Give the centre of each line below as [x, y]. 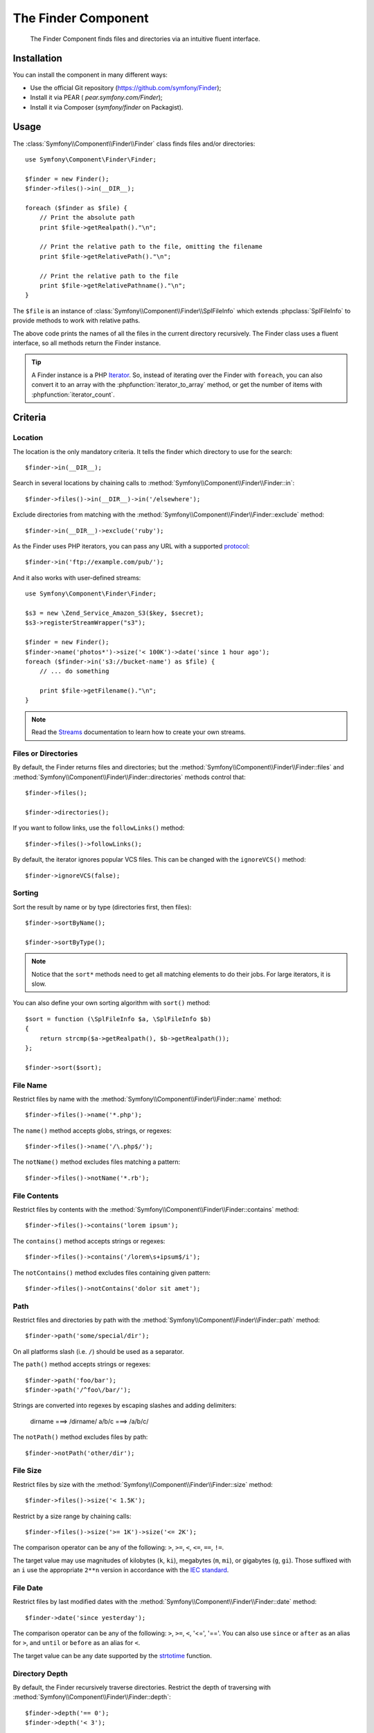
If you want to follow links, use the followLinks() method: [99, 828]
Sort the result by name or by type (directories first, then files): [102, 907]
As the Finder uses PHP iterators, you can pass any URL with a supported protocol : [131, 546]
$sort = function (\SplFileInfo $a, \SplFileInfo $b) [118, 1019]
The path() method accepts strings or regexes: [82, 1364]
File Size [27, 1471]
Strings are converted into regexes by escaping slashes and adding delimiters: [125, 1405]
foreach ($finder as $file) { [77, 208]
